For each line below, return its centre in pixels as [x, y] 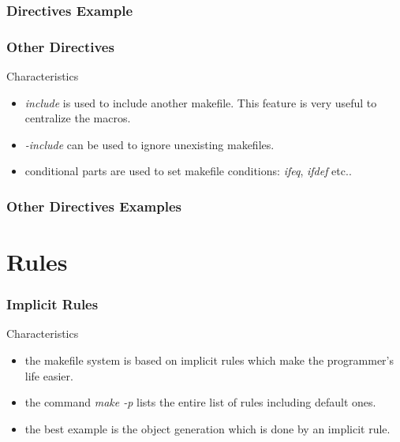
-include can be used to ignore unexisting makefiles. [150, 144]
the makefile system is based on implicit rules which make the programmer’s [209, 360]
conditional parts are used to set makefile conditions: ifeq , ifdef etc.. [188, 171]
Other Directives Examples [94, 206]
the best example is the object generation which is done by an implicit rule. [207, 428]
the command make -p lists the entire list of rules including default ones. [200, 402]
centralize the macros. [78, 118]
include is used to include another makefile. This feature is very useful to [201, 102]
